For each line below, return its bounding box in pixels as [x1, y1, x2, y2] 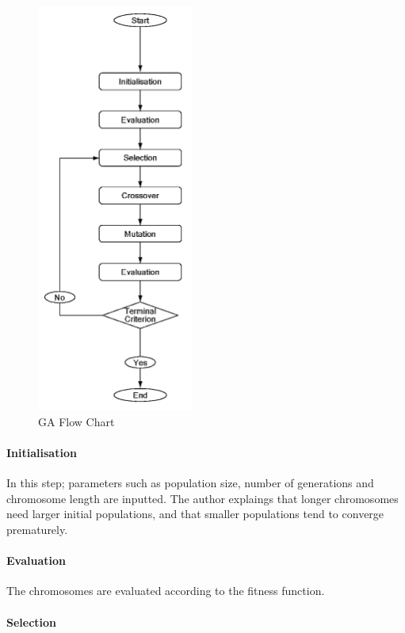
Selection [6, 613, 57, 630]
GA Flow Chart [38, 413, 115, 429]
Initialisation [6, 444, 77, 461]
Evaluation [6, 552, 66, 569]
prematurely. [6, 521, 68, 537]
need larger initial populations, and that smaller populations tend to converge [6, 505, 384, 522]
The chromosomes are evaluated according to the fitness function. [6, 582, 325, 599]
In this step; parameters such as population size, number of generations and [6, 475, 374, 491]
